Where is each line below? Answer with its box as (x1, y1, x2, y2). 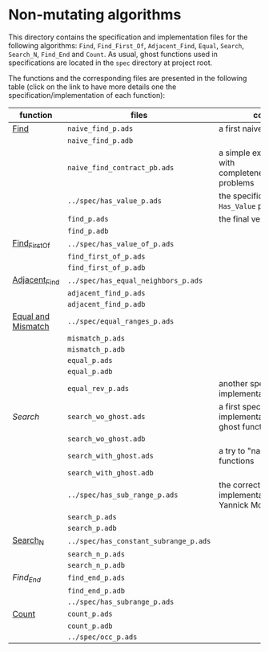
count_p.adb (67, 621, 114, 630)
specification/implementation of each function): (8, 90, 166, 100)
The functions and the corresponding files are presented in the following (8, 73, 247, 83)
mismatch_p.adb (67, 345, 126, 354)
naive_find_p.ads (67, 124, 134, 133)
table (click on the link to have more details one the (8, 82, 177, 92)
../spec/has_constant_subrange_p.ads (67, 536, 211, 545)
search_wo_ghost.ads (67, 412, 146, 422)
